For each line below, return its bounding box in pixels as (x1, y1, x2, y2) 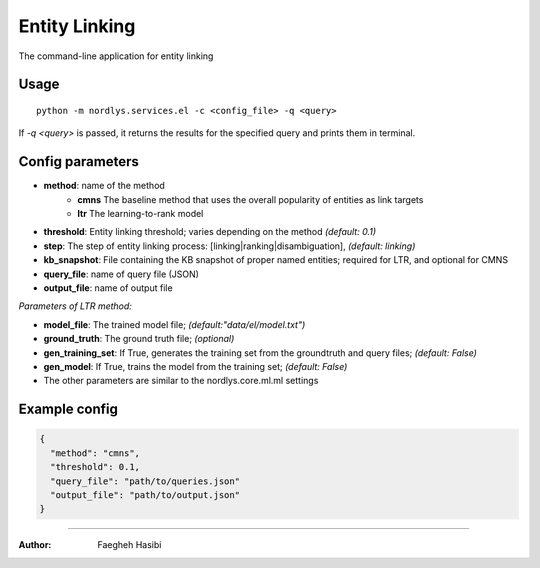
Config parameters (18, 153, 140, 170)
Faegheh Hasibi (97, 539, 162, 551)
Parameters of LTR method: (18, 300, 132, 312)
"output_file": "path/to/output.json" (50, 489, 240, 500)
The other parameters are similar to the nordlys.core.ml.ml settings (43, 375, 319, 387)
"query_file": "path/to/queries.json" (50, 475, 240, 487)
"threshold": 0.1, (50, 461, 140, 473)
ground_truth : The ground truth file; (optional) (43, 333, 235, 345)
